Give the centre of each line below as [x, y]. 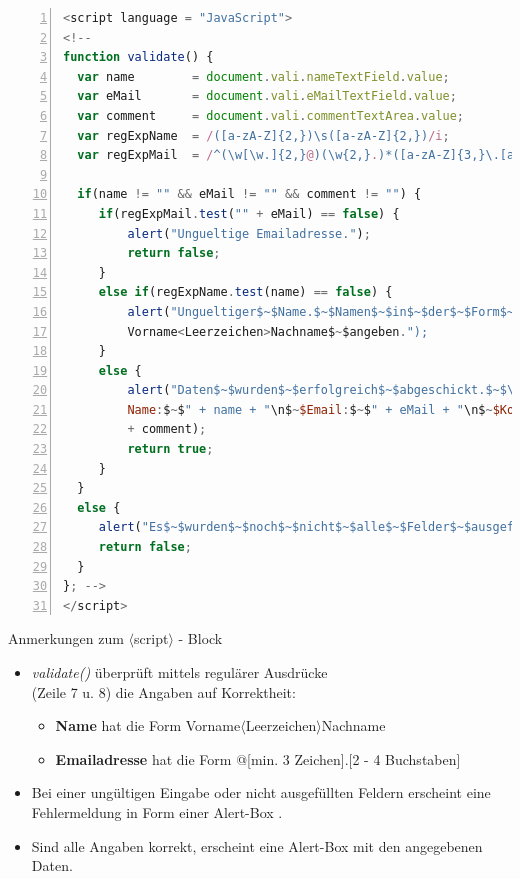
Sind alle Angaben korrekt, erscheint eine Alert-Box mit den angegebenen [257, 845]
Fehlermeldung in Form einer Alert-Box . [157, 811]
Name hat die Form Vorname [148, 725]
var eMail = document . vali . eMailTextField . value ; [267, 96]
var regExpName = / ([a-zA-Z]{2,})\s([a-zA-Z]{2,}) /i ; [263, 135]
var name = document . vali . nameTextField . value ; [263, 76]
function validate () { [138, 57]
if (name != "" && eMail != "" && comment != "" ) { [249, 194]
